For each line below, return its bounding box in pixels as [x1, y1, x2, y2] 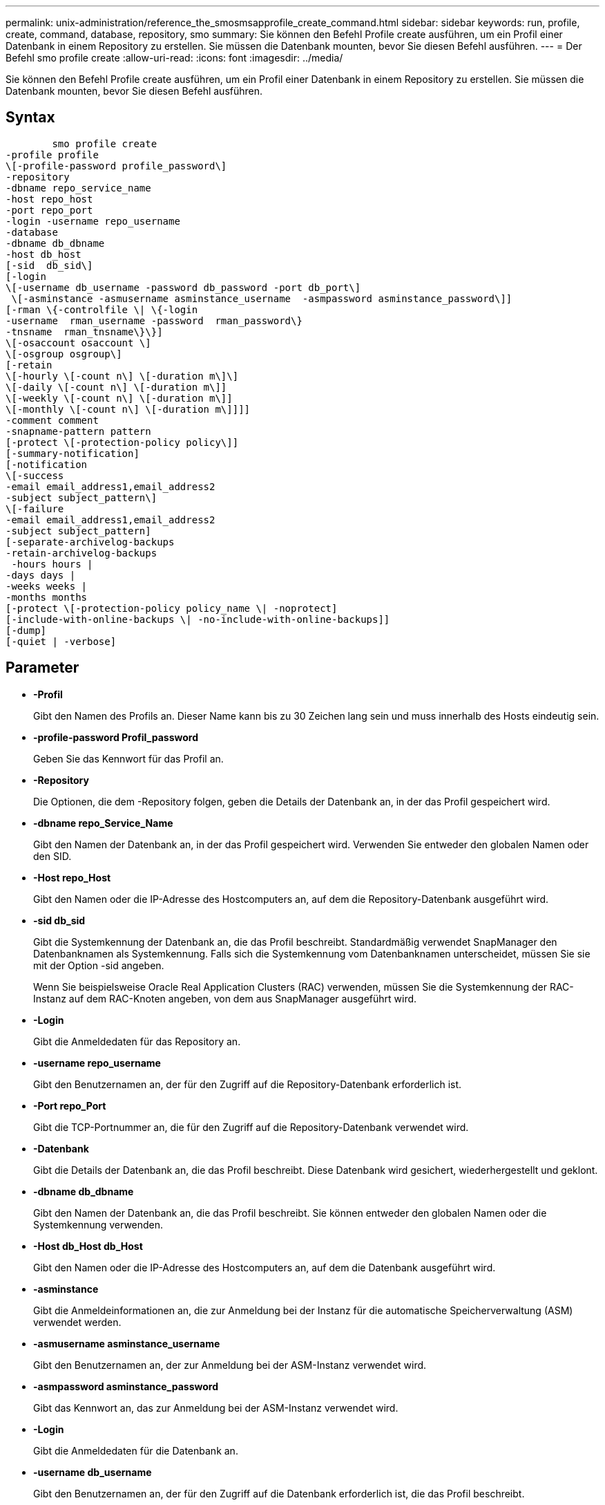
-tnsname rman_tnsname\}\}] [6, 326, 163, 337]
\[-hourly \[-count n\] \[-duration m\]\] [6, 370, 239, 382]
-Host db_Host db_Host [33, 1240, 143, 1252]
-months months [6, 591, 88, 603]
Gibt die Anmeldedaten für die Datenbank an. [33, 1444, 238, 1457]
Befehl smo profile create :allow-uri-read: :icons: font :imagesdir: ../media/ [6, 52, 343, 64]
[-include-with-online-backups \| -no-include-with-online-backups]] [6, 613, 390, 625]
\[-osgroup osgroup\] [6, 348, 122, 359]
